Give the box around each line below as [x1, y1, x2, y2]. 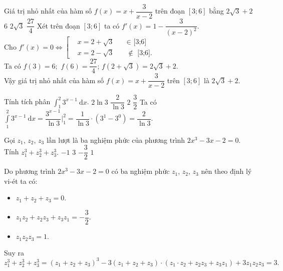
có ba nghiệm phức [111, 166, 170, 176]
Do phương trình [4, 166, 56, 176]
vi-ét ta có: [4, 175, 38, 186]
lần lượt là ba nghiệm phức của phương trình [46, 134, 185, 145]
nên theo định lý [201, 166, 252, 176]
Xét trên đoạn [37, 20, 80, 31]
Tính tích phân [4, 96, 51, 107]
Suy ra [4, 247, 25, 257]
